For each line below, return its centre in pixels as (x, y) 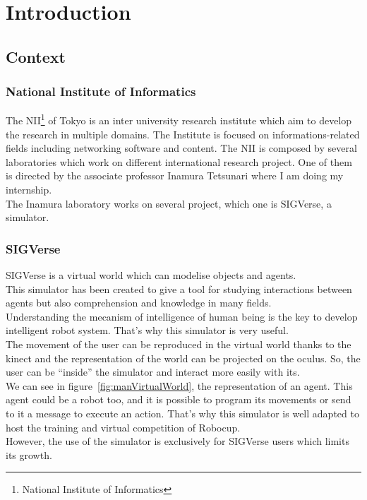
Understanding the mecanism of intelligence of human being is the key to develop (182, 316)
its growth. (29, 454)
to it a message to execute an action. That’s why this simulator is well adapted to (182, 413)
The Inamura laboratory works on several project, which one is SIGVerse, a (169, 203)
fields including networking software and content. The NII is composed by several (181, 148)
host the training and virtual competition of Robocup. (123, 427)
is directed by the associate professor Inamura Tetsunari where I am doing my (175, 175)
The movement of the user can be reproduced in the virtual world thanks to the (179, 344)
